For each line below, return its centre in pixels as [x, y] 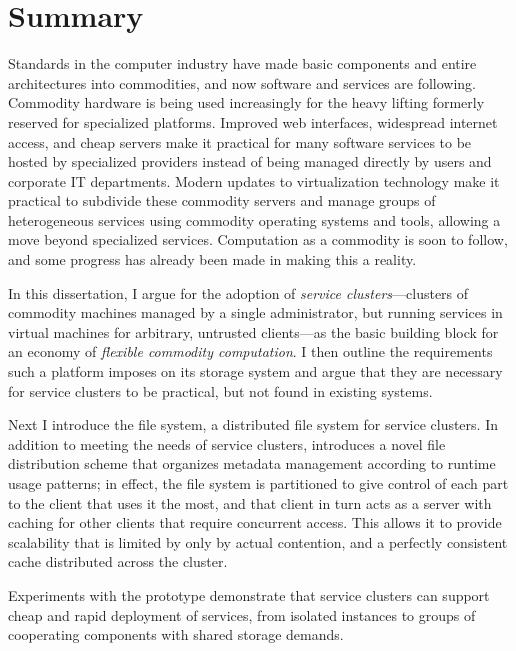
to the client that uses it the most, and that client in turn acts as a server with [250, 502]
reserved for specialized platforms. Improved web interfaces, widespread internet [253, 121]
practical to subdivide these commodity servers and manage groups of [222, 200]
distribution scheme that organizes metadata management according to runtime [252, 463]
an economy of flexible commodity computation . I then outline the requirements [250, 351]
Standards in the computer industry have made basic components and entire [242, 63]
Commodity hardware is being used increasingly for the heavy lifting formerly [246, 102]
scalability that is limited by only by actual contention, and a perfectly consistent [258, 541]
